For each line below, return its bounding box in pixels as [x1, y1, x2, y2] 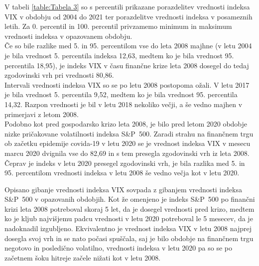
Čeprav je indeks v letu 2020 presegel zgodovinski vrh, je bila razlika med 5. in [4, 157, 245, 168]
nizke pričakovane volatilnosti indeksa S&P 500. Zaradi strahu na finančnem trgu [4, 128, 254, 138]
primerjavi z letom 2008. [4, 109, 79, 119]
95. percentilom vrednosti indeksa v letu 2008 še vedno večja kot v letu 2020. [4, 167, 240, 178]
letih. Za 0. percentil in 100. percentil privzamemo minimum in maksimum [4, 21, 232, 31]
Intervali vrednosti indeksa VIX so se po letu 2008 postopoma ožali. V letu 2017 [4, 79, 250, 90]
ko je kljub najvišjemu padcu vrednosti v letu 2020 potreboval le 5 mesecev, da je [4, 213, 253, 224]
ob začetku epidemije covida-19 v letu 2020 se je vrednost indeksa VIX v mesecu [4, 138, 251, 148]
